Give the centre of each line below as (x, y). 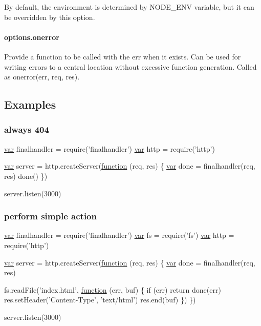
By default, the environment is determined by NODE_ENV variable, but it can (129, 7)
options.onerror (32, 37)
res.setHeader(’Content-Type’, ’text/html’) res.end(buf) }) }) (100, 300)
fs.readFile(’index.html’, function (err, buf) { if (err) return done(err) (113, 289)
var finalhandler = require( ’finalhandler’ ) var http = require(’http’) (110, 148)
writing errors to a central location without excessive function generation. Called (130, 66)
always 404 (27, 129)
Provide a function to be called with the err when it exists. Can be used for (123, 56)
